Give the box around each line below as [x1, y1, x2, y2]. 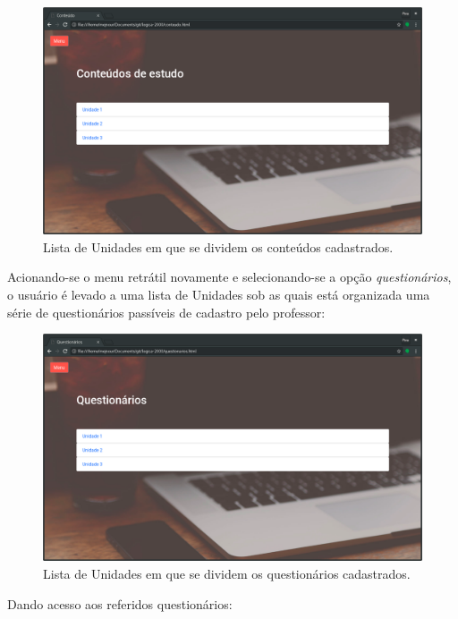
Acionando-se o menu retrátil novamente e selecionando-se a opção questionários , [7, 267, 452, 286]
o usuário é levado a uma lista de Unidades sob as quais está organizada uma [7, 285, 430, 304]
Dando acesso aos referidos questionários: [7, 594, 233, 613]
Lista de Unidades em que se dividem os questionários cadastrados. [43, 564, 411, 583]
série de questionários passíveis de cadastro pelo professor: [7, 302, 326, 321]
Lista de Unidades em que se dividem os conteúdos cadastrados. [43, 237, 394, 256]
